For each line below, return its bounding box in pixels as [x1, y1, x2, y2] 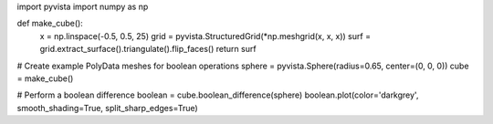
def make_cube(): [16, 18, 84, 29]
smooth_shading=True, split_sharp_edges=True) [16, 102, 198, 113]
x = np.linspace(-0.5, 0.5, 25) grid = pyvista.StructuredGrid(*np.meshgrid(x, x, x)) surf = [39, 30, 372, 41]
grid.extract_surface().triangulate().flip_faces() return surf [39, 44, 257, 55]
